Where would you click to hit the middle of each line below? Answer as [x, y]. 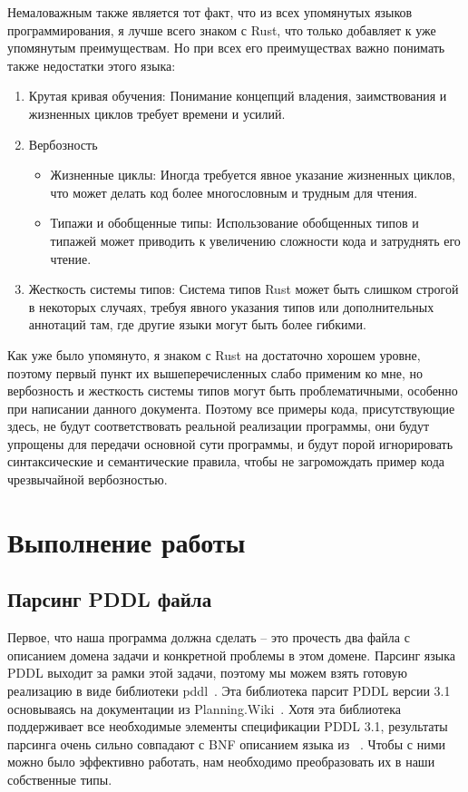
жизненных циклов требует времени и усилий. [157, 113]
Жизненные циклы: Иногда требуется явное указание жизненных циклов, [253, 175]
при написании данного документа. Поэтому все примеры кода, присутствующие [231, 408]
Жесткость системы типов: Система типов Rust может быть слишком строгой [244, 289]
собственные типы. [60, 779]
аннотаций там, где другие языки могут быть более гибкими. [197, 324]
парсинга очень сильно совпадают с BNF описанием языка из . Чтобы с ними [227, 743]
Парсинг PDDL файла [110, 599]
